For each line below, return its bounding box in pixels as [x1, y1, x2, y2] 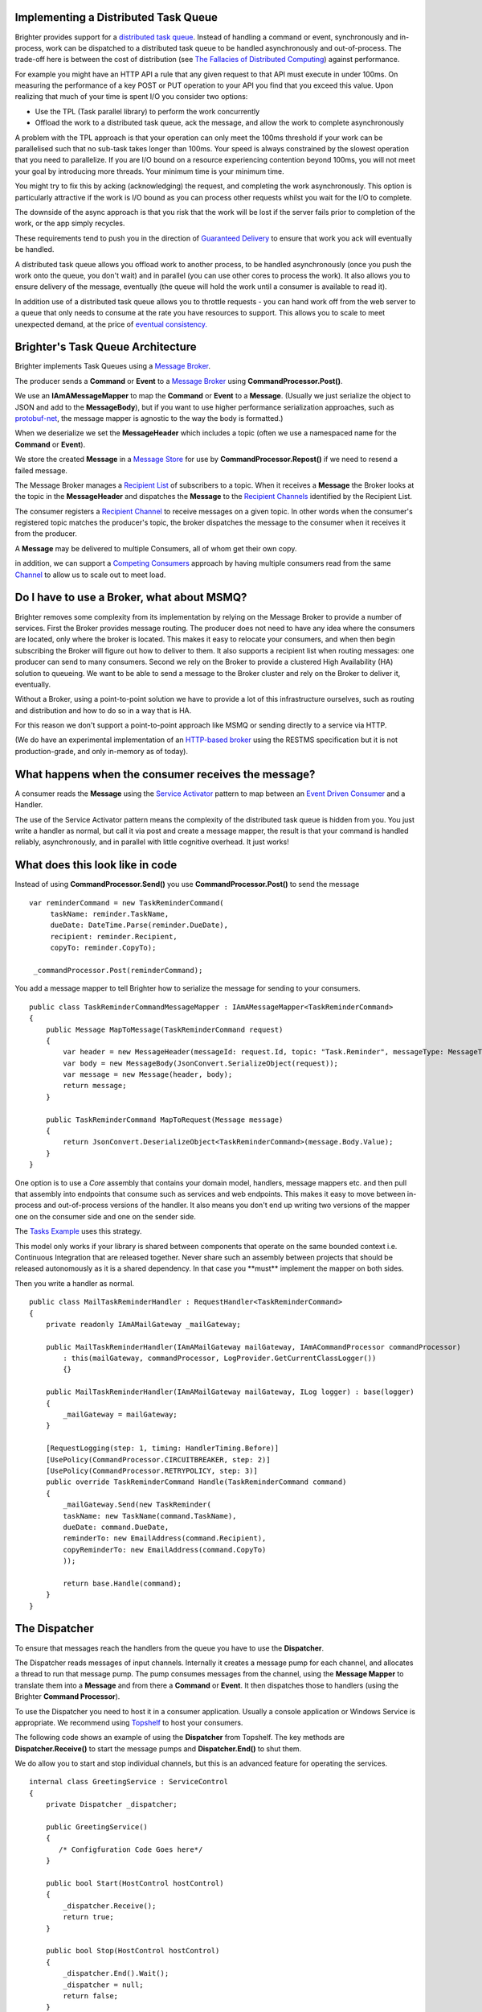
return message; [63, 1081, 127, 1091]
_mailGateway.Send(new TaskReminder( [63, 1500, 212, 1509]
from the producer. [14, 529, 78, 538]
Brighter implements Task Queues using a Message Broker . [14, 361, 211, 371]
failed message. [14, 465, 68, 475]
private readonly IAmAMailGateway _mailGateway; [45, 1320, 241, 1329]
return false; [63, 1991, 119, 2000]
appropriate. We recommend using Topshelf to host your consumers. [14, 1717, 243, 1727]
